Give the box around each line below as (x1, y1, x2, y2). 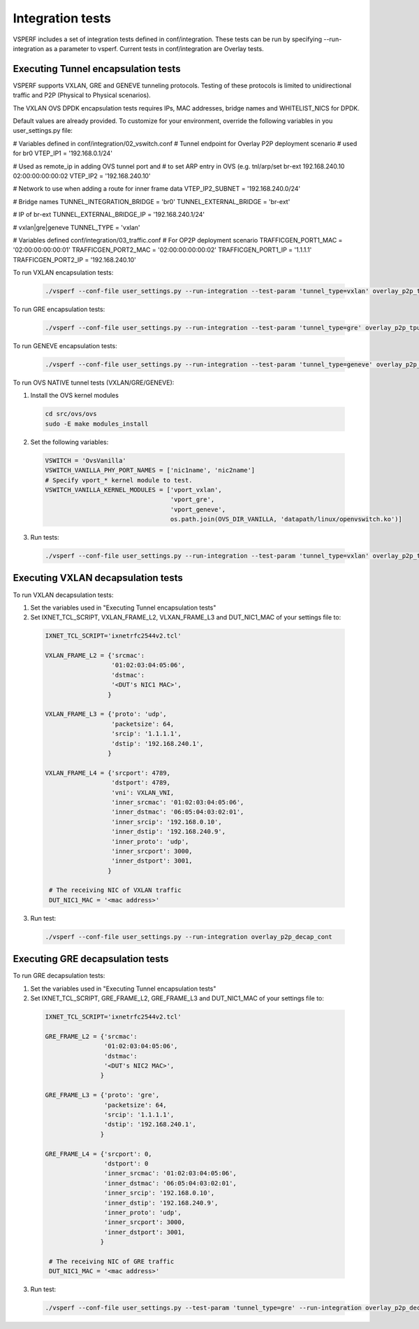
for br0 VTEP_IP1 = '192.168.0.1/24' (13, 149, 113, 157)
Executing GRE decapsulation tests (13, 953, 169, 965)
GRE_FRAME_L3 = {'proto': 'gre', (45, 1091, 160, 1099)
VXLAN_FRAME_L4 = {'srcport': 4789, (45, 769, 171, 777)
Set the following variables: (30, 438, 109, 446)
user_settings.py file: (13, 127, 73, 135)
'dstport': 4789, (111, 779, 171, 786)
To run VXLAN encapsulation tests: (13, 268, 114, 277)
